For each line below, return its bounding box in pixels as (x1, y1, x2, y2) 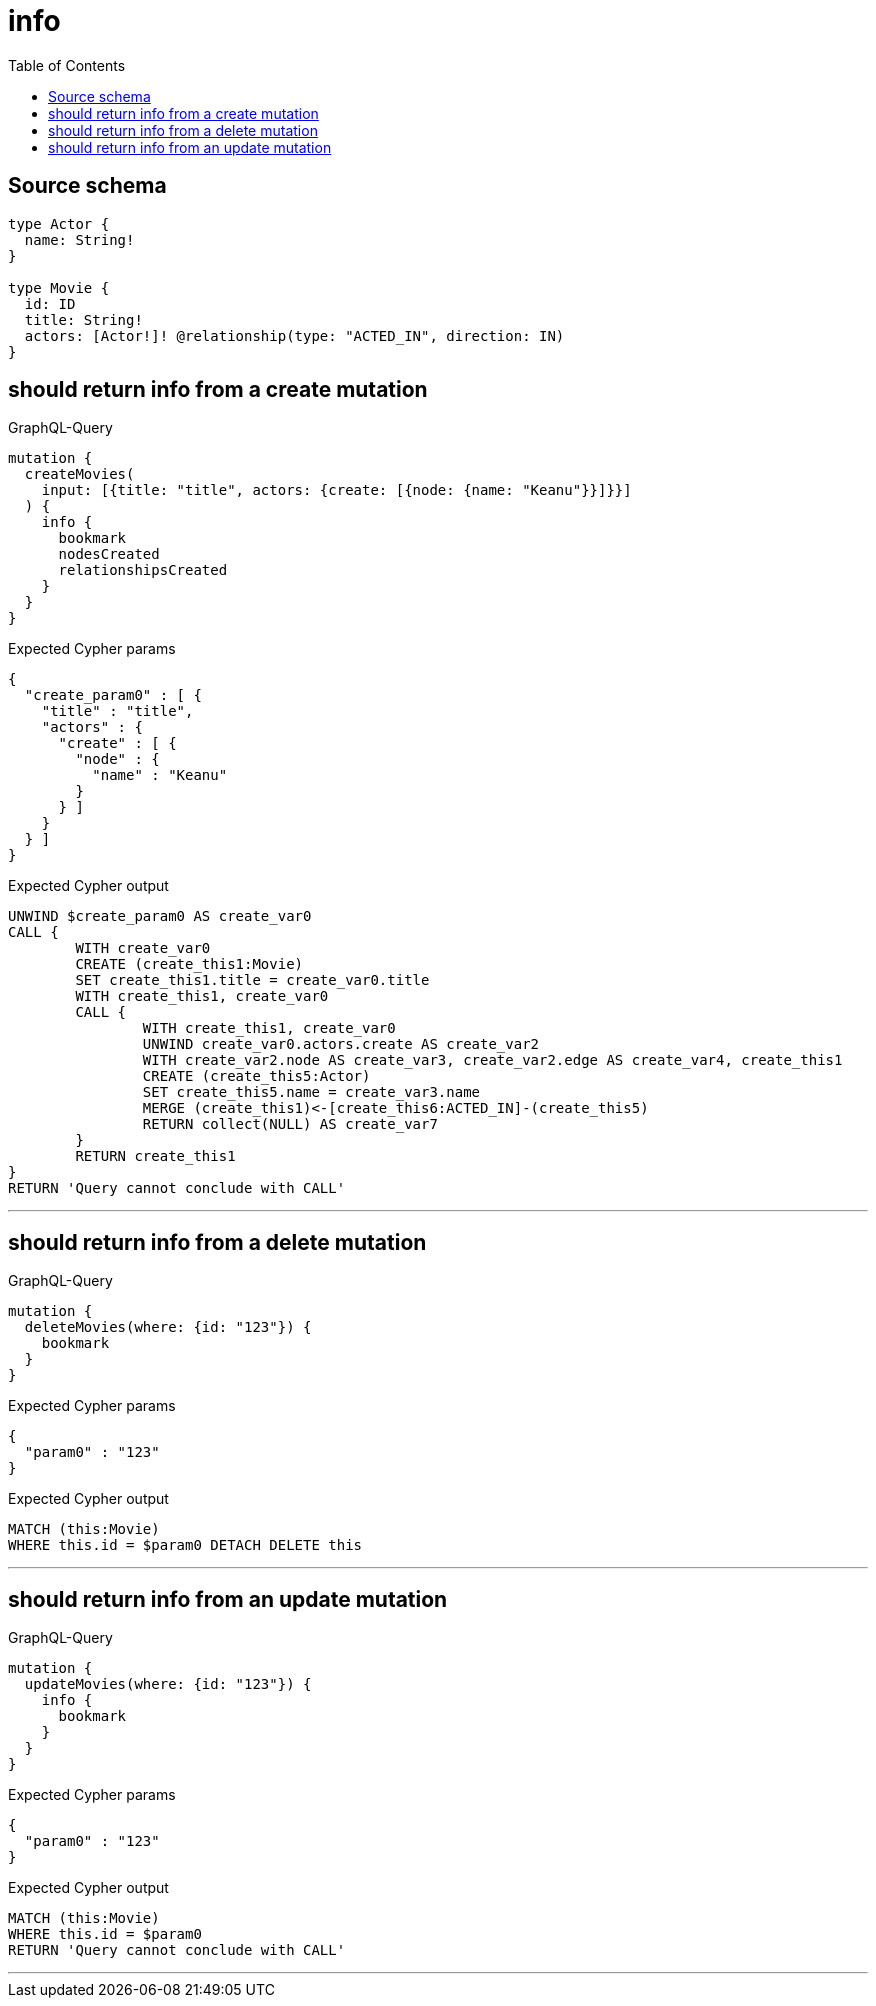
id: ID (24, 295, 76, 312)
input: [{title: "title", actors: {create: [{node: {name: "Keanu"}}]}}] (41, 482, 632, 499)
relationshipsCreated (58, 562, 228, 579)
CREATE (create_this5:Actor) (142, 1068, 371, 1085)
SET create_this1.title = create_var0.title (75, 972, 430, 989)
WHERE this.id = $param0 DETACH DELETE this (8, 1537, 363, 1554)
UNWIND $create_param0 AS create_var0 (8, 908, 312, 925)
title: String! (24, 311, 143, 328)
